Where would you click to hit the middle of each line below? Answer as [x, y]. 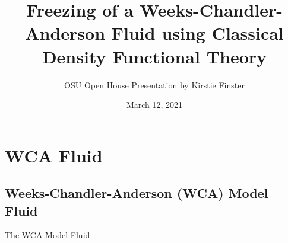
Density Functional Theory [154, 56]
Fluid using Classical [197, 33]
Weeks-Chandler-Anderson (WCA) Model [137, 193]
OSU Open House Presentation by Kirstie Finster [154, 84]
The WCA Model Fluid [48, 235]
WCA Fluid [54, 155]
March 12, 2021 [154, 105]
